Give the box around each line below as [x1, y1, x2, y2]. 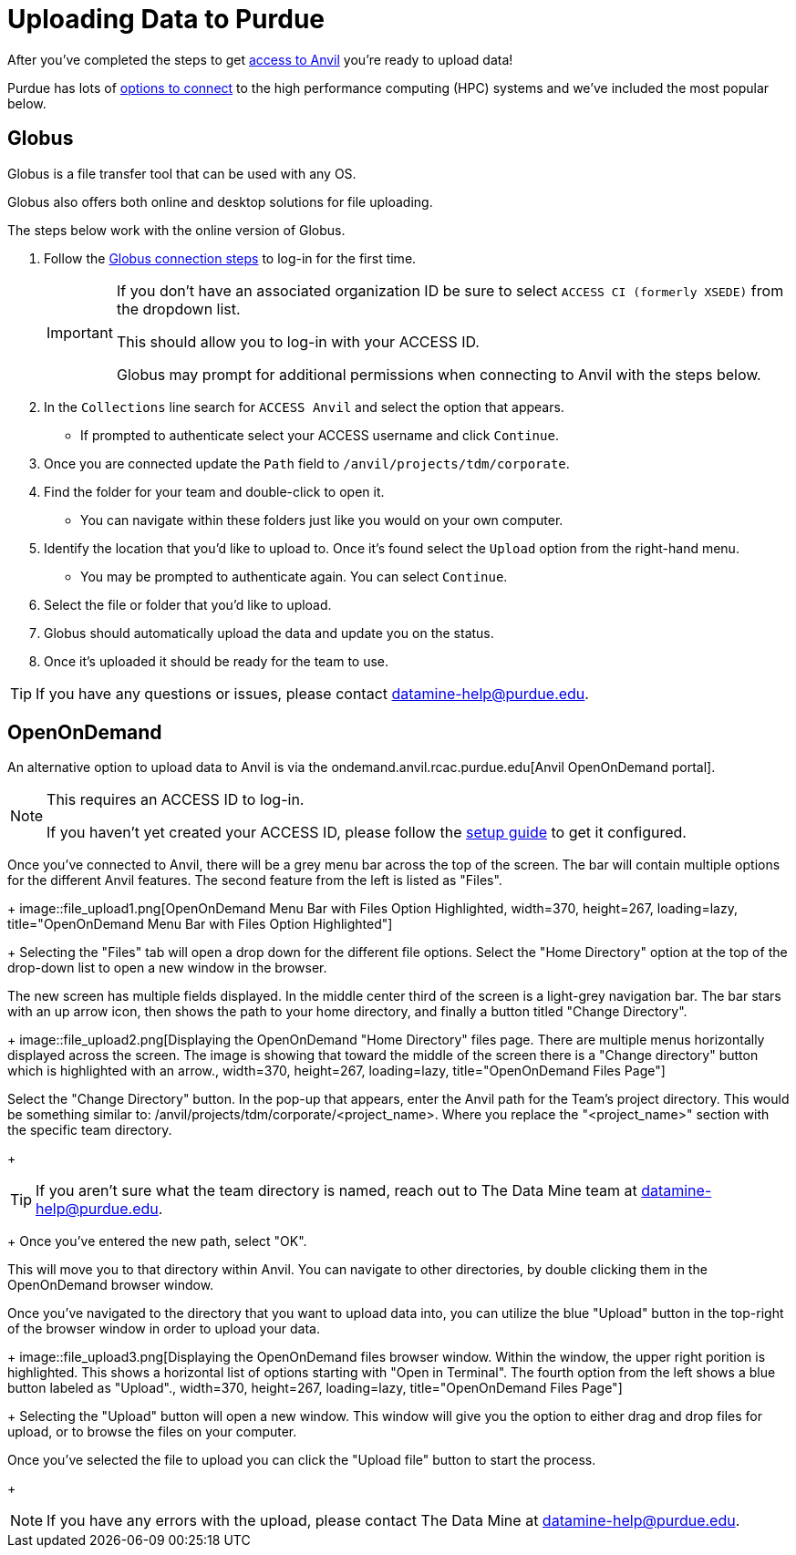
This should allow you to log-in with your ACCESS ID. [116, 332, 480, 351]
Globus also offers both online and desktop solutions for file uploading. [7, 193, 433, 210]
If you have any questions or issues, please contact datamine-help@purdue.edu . [36, 684, 589, 703]
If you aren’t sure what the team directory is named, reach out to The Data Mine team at [36, 1181, 637, 1200]
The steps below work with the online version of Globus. [7, 221, 346, 238]
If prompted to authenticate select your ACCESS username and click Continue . [80, 427, 559, 443]
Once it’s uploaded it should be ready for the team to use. [44, 653, 389, 669]
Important [47, 323, 113, 342]
